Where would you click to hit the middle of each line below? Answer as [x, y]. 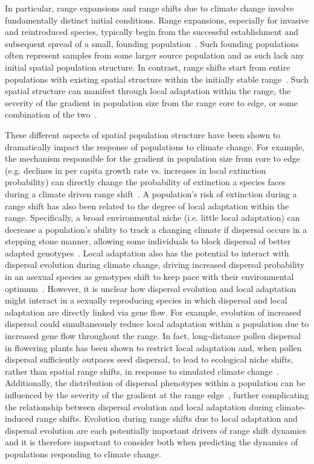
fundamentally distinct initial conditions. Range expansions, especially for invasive [157, 20]
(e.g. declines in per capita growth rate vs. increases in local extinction [136, 170]
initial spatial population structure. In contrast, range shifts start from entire [148, 67]
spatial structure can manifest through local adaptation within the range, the [148, 91]
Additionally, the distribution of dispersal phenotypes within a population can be [155, 383]
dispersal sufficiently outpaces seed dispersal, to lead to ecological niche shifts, [149, 359]
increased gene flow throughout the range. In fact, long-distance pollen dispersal [153, 336]
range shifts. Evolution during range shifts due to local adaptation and [167, 418]
